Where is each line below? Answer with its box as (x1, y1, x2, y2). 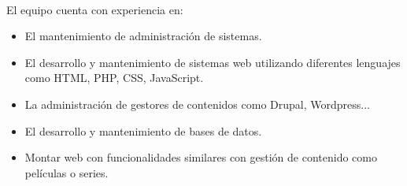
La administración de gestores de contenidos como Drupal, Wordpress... (24, 95, 370, 112)
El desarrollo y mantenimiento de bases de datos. (24, 122, 262, 139)
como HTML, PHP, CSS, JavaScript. (24, 69, 204, 86)
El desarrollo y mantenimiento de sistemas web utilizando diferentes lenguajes (24, 54, 401, 70)
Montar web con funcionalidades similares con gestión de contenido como (24, 149, 377, 166)
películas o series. (24, 164, 109, 180)
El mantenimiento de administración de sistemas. (24, 28, 262, 44)
